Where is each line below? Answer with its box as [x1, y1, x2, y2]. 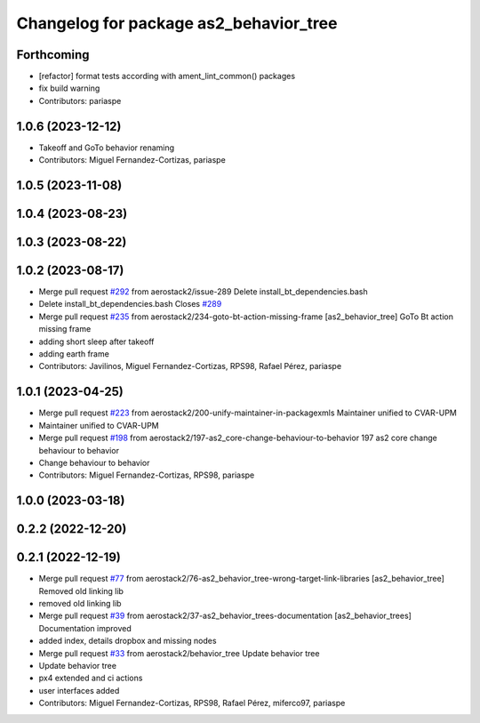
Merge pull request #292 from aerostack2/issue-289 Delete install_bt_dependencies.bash [38, 286, 368, 297]
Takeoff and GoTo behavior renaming [38, 142, 175, 153]
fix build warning [38, 83, 100, 93]
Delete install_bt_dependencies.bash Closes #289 [38, 299, 222, 309]
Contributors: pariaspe [38, 95, 122, 106]
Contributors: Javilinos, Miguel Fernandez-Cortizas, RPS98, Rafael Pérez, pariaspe [38, 361, 342, 372]
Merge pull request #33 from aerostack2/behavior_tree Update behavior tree [38, 647, 320, 658]
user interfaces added [38, 685, 120, 695]
